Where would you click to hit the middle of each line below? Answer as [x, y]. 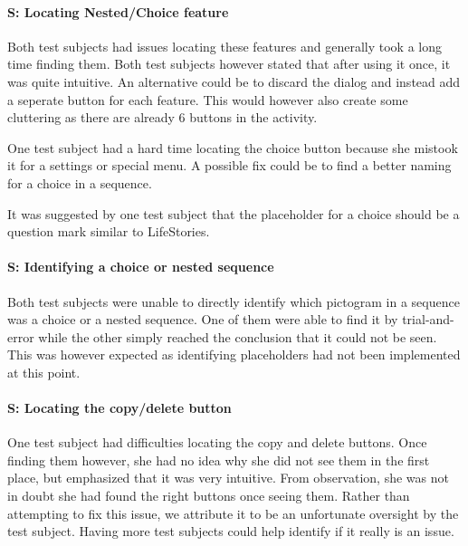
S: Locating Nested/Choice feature [118, 11]
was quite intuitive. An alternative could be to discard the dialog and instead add [234, 81]
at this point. [44, 372]
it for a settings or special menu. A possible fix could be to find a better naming [229, 165]
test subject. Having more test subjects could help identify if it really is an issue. [231, 531]
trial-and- [428, 319]
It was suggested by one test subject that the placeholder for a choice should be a [234, 213]
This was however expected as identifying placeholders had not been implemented [234, 354]
